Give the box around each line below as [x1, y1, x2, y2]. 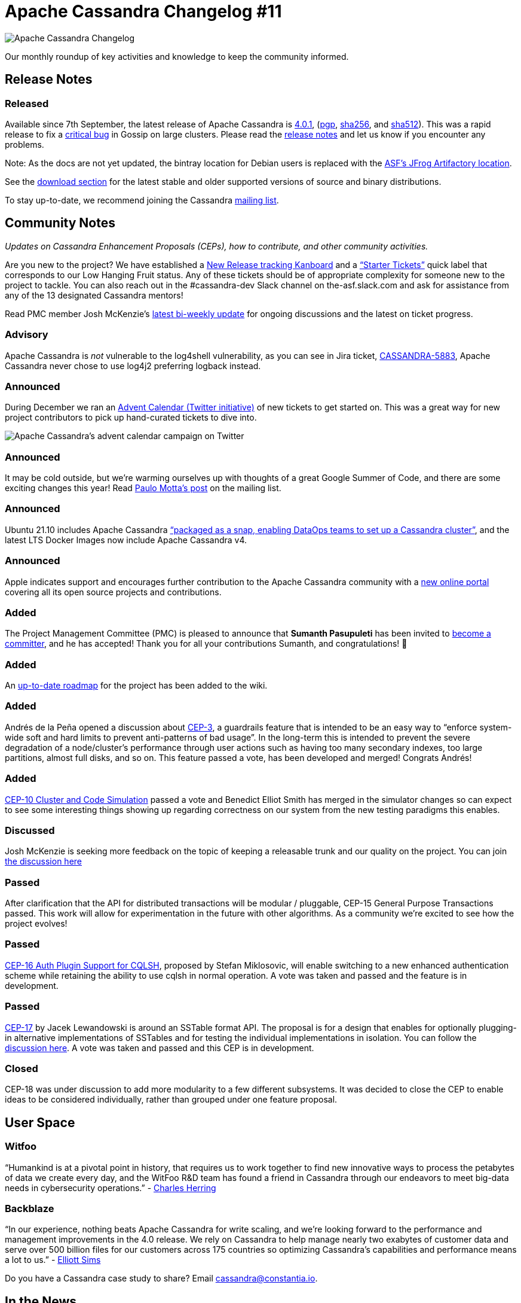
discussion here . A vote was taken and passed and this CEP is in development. [5, 1042, 314, 1053]
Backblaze [5, 1202, 54, 1214]
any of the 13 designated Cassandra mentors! [5, 290, 183, 300]
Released [5, 97, 49, 109]
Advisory [5, 328, 48, 341]
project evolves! [5, 918, 68, 929]
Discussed [5, 824, 55, 836]
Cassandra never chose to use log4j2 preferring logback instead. [5, 360, 261, 371]
